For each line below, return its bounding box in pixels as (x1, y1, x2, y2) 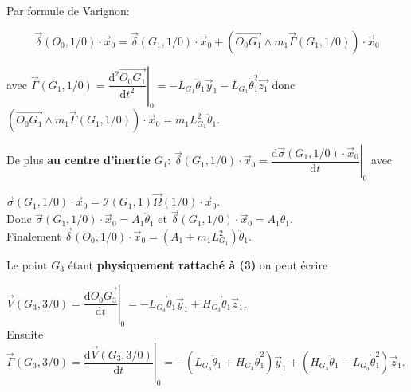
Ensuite (6, 326, 44, 343)
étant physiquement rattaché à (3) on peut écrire (68, 257, 328, 273)
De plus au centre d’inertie (6, 151, 151, 168)
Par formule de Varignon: (6, 2, 130, 18)
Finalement (6, 228, 61, 245)
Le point (6, 257, 48, 273)
